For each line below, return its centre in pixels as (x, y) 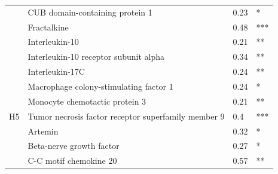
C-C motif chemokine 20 (72, 161)
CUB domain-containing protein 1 (90, 12)
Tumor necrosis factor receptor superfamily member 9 (126, 116)
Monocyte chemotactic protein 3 (87, 101)
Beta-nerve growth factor (74, 146)
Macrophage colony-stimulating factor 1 (100, 86)
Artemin (43, 131)
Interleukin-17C (56, 71)
